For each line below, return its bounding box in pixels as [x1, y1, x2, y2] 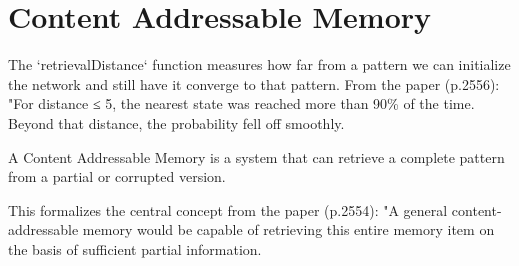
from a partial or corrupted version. [8, 166, 226, 187]
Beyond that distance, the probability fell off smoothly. [8, 112, 345, 133]
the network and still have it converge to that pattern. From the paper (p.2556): [8, 73, 500, 94]
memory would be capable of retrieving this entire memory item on [82, 219, 495, 240]
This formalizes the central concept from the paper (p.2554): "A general [8, 199, 448, 220]
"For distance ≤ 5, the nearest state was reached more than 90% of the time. [8, 93, 475, 114]
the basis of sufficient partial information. [8, 238, 262, 259]
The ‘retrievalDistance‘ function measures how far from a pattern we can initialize [8, 54, 511, 75]
